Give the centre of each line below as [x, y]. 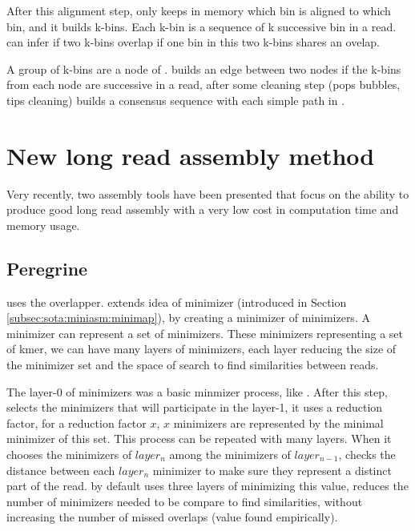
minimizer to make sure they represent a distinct [272, 470]
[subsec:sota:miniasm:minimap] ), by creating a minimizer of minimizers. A [188, 318]
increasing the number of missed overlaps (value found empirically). [172, 517]
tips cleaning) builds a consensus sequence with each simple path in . [176, 100]
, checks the [367, 455]
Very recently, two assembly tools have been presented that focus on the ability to [208, 193]
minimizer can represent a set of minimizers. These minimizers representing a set [205, 333]
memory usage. [43, 225]
